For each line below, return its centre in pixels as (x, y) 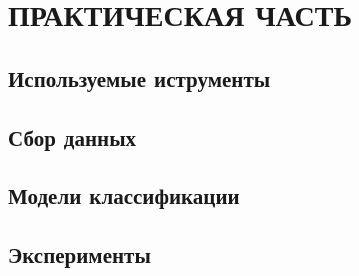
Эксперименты (79, 254)
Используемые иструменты (139, 77)
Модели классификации (124, 195)
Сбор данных (72, 136)
